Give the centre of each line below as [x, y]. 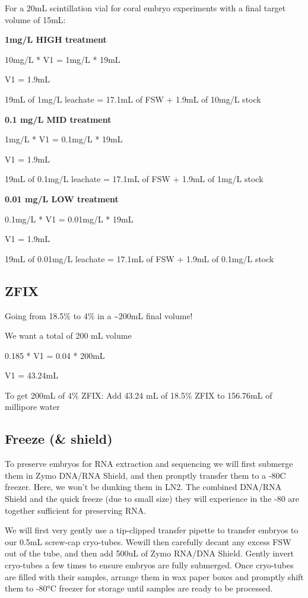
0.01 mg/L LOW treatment [62, 198]
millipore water [32, 407]
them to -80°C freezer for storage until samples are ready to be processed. [139, 588]
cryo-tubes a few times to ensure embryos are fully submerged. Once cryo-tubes [149, 565]
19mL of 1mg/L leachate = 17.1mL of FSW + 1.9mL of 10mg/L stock [133, 99]
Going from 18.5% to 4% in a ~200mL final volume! [99, 315]
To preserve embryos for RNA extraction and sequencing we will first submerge [149, 464]
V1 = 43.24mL [32, 375]
